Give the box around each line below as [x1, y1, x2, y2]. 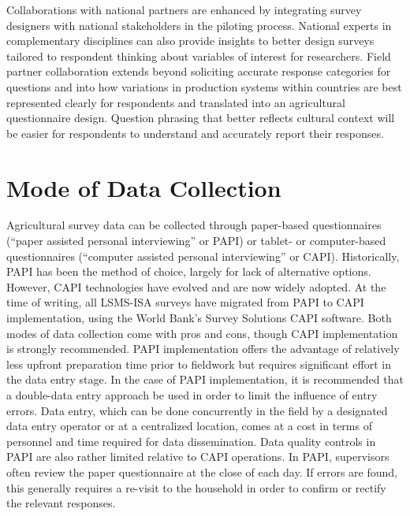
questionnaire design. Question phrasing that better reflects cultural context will [6, 110, 395, 126]
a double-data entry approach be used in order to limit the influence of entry [6, 387, 378, 403]
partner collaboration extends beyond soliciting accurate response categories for [6, 63, 391, 80]
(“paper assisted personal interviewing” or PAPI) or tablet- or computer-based [6, 232, 386, 249]
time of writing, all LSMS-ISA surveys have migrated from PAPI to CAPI [6, 294, 364, 310]
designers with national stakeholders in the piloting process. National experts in [6, 17, 392, 33]
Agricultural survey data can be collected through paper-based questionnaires [6, 217, 382, 233]
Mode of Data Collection [6, 171, 281, 203]
